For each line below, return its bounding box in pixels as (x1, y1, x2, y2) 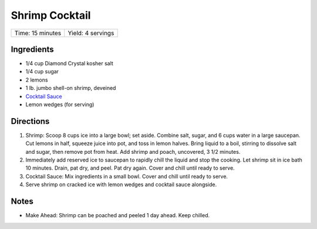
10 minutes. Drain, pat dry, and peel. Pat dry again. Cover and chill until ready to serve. (25, 164, 235, 171)
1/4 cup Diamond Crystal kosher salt (25, 60, 114, 67)
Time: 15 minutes (14, 29, 62, 37)
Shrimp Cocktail (11, 9, 91, 22)
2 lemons (25, 76, 48, 83)
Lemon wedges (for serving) (25, 101, 95, 108)
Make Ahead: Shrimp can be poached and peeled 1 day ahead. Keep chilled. (25, 212, 210, 219)
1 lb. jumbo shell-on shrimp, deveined (25, 85, 116, 92)
